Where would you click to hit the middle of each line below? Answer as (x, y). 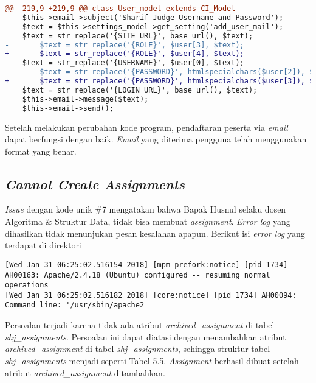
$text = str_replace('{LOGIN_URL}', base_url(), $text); (140, 90)
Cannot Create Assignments (95, 184)
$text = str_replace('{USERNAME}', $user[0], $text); (133, 63)
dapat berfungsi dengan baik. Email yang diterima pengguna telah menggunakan (156, 139)
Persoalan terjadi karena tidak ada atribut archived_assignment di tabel (140, 325)
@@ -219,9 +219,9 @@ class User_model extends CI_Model (120, 9)
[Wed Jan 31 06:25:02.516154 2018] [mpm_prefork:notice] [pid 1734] (146, 265)
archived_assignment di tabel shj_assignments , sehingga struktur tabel (138, 349)
